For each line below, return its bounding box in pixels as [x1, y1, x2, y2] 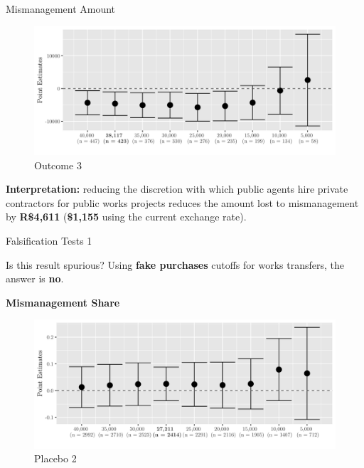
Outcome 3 [34, 157, 82, 172]
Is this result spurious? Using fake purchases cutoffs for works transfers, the [6, 257, 344, 272]
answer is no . [6, 271, 64, 286]
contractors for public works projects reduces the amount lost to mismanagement [6, 195, 359, 210]
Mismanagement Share [6, 294, 120, 309]
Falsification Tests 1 [6, 233, 92, 248]
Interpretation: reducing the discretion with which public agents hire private [6, 181, 348, 196]
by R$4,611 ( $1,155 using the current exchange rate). [6, 209, 247, 224]
